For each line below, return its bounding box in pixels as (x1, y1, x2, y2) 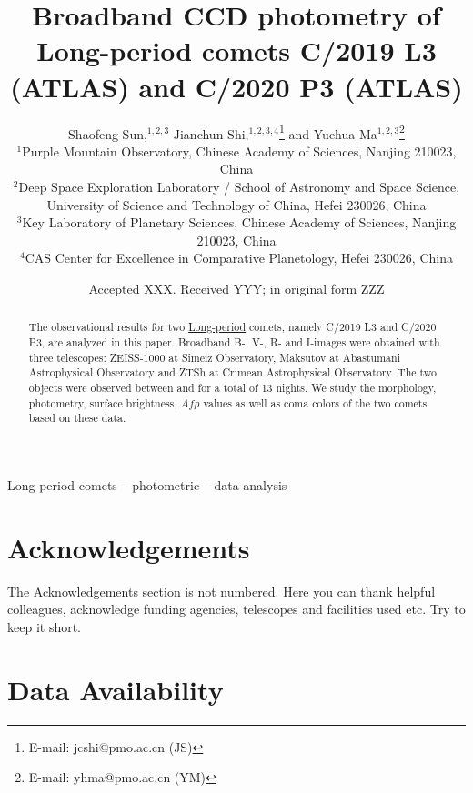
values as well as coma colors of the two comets (203, 395, 428, 410)
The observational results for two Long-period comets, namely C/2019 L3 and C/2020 (28, 319, 437, 335)
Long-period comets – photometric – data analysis (7, 475, 287, 494)
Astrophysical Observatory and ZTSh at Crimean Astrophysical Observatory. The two (28, 365, 437, 380)
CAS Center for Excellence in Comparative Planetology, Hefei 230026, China (25, 248, 453, 267)
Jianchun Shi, (173, 124, 249, 143)
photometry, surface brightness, (28, 395, 177, 410)
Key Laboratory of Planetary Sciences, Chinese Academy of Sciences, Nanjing (22, 213, 457, 232)
